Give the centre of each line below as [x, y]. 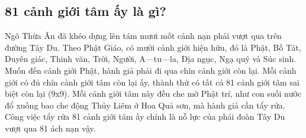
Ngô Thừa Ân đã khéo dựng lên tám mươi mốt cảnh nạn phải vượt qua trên [143, 36]
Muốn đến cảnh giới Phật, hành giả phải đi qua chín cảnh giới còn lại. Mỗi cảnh [151, 70]
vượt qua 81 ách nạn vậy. [50, 128]
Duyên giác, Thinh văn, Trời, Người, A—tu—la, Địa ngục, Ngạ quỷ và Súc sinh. [151, 59]
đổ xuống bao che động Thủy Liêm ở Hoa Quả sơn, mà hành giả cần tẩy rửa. [145, 105]
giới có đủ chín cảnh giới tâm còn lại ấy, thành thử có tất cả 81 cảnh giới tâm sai [152, 82]
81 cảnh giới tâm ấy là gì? [86, 11]
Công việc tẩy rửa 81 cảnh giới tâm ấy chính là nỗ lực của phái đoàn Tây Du [145, 116]
